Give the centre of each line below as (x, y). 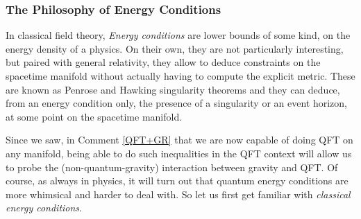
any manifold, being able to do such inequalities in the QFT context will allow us (179, 153)
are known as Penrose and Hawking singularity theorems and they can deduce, (173, 89)
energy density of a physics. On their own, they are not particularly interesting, (175, 48)
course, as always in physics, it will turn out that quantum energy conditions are (177, 181)
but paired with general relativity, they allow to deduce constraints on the (163, 62)
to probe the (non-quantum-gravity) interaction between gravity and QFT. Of (172, 167)
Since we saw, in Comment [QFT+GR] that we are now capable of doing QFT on (179, 140)
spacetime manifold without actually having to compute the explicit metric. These (180, 76)
